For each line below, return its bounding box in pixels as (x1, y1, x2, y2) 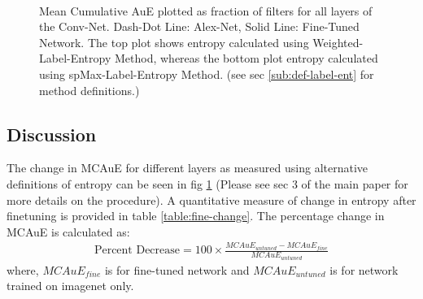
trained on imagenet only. (7, 277, 134, 294)
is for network (329, 261, 399, 278)
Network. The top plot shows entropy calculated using (39, 33, 309, 50)
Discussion (7, 121, 97, 146)
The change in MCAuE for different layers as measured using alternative (7, 159, 368, 176)
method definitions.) (39, 81, 140, 98)
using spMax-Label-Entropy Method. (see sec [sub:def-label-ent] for (39, 65, 374, 82)
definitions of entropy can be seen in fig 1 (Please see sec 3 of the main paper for (7, 175, 408, 192)
